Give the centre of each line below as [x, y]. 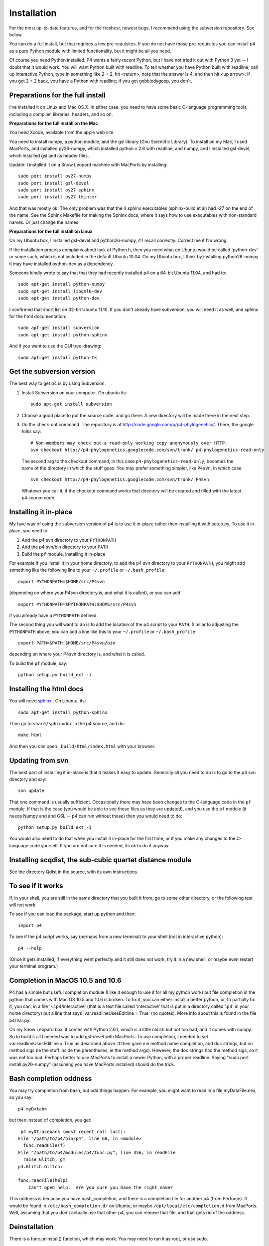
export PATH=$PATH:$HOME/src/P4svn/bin [67, 643]
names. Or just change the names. [44, 222]
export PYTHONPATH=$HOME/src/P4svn [62, 581]
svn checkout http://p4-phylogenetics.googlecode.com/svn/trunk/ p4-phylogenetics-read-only [147, 450]
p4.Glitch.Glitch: [41, 1167]
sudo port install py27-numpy [55, 176]
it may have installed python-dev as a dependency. [62, 264]
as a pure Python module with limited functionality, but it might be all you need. [90, 51]
